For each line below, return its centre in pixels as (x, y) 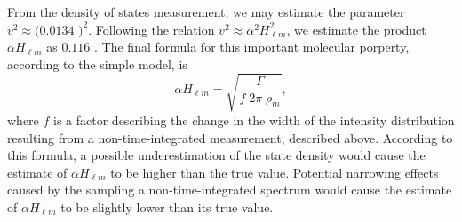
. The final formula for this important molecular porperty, (252, 47)
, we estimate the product (356, 29)
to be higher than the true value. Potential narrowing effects (275, 172)
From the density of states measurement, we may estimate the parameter (206, 12)
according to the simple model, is (97, 63)
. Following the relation (151, 29)
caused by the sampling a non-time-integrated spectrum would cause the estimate (230, 190)
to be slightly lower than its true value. (167, 206)
